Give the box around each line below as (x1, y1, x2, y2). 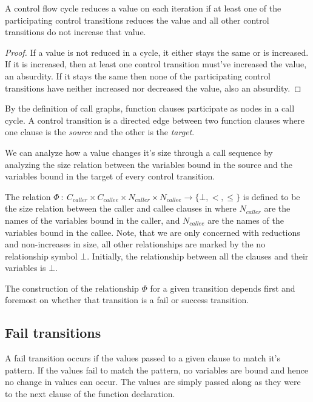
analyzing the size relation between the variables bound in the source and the (5, 158, 293, 170)
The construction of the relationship (5, 281, 139, 294)
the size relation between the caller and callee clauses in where (5, 202, 237, 215)
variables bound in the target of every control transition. (5, 170, 215, 183)
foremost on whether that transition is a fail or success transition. (5, 293, 249, 306)
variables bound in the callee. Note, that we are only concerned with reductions (5, 226, 300, 238)
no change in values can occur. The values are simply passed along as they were (5, 375, 301, 388)
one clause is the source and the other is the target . (5, 126, 195, 138)
